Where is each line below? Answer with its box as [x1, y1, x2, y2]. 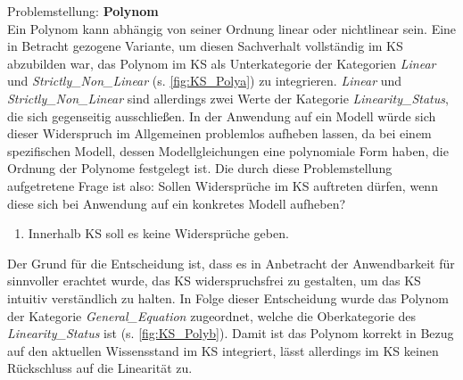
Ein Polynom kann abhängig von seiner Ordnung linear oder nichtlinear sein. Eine [7, 19, 457, 37]
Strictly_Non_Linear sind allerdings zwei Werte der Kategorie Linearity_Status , [7, 88, 449, 107]
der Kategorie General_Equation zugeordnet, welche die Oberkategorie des [7, 306, 417, 325]
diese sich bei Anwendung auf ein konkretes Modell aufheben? [7, 194, 346, 212]
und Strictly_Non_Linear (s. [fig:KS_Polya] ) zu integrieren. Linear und [7, 71, 402, 90]
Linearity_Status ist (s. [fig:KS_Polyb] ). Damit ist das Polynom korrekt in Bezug [7, 324, 454, 343]
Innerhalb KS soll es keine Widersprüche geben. [28, 224, 289, 243]
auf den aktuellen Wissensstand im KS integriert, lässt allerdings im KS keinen [7, 341, 439, 359]
